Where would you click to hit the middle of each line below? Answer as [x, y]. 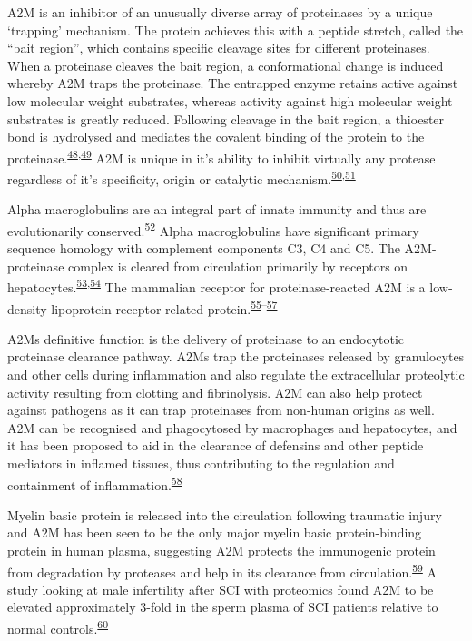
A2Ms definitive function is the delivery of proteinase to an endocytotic [206, 338]
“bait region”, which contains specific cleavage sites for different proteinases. [219, 48]
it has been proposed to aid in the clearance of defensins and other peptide [216, 445]
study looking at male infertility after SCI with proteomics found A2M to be [221, 589]
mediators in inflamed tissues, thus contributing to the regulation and [201, 463]
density [27, 308]
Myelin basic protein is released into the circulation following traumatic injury [225, 514]
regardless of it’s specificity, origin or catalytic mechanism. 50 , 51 [182, 178]
